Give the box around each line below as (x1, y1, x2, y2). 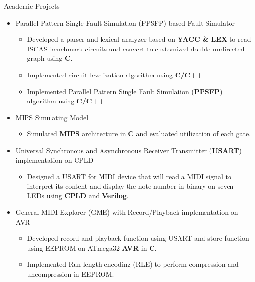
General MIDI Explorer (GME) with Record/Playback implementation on (15, 206, 238, 217)
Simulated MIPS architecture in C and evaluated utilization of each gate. (27, 128, 251, 139)
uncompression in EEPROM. (27, 268, 114, 279)
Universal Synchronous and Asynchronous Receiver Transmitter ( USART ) (15, 145, 242, 155)
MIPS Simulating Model (15, 112, 89, 122)
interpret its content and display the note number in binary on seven (27, 180, 234, 191)
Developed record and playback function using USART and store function (27, 233, 249, 243)
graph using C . (27, 53, 73, 63)
